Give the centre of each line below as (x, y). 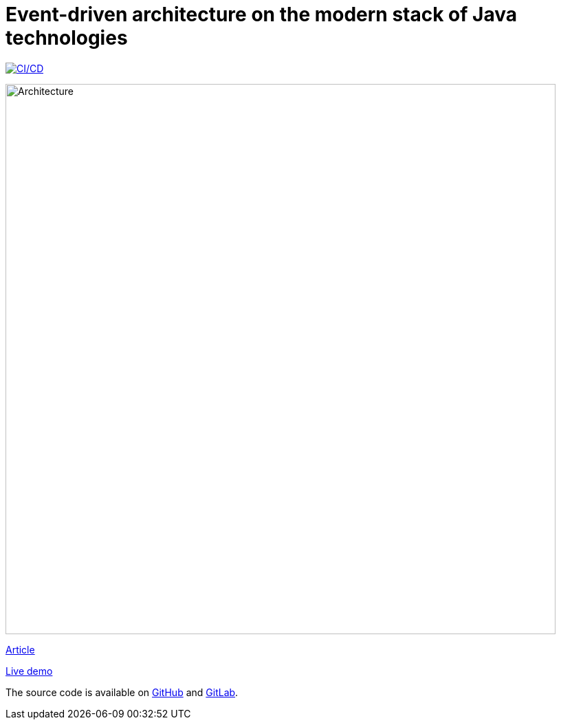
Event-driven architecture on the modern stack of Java (261, 14)
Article (20, 649)
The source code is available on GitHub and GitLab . (122, 692)
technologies (67, 38)
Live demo (29, 671)
